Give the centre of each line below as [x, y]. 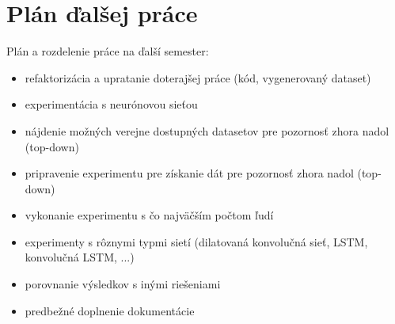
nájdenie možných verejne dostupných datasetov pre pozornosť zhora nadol [207, 130]
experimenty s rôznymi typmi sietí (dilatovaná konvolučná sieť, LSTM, [196, 241]
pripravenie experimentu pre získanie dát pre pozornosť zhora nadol [189, 173]
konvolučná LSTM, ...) [80, 257]
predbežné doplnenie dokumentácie [110, 310]
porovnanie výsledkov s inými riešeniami [123, 284]
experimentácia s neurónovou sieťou [111, 104]
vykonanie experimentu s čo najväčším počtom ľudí [149, 215]
